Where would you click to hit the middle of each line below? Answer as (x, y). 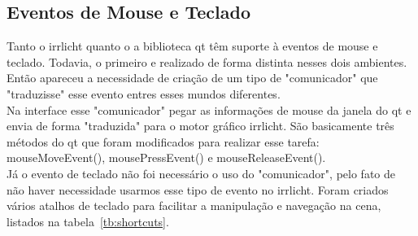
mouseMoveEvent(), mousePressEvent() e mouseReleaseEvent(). (166, 157)
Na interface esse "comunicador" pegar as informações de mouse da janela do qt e (209, 109)
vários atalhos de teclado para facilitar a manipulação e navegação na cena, (194, 205)
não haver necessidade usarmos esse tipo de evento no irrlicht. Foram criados (198, 189)
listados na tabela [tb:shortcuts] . (88, 221)
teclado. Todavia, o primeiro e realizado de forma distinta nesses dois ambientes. (207, 61)
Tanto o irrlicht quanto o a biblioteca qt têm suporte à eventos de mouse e (192, 46)
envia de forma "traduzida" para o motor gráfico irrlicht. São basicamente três (200, 126)
